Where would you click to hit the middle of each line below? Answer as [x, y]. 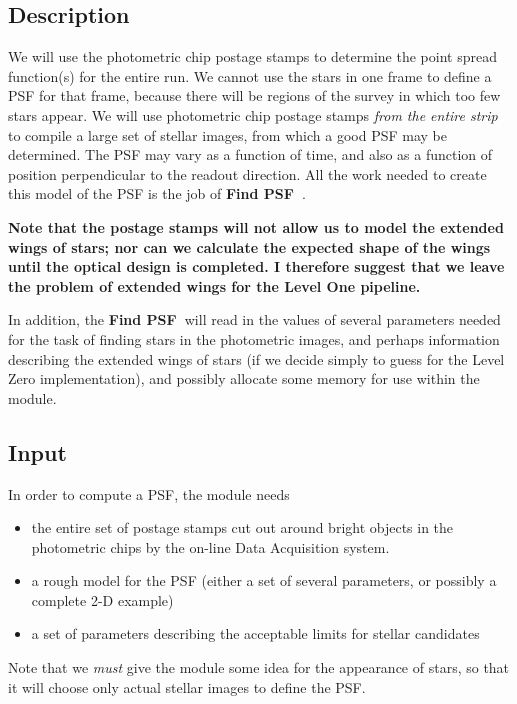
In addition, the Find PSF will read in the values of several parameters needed [254, 319]
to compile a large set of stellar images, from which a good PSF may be [227, 134]
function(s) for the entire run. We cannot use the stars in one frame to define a [250, 75]
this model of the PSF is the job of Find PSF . [157, 193]
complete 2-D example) [102, 599]
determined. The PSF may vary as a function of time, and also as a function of [250, 154]
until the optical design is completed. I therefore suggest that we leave [256, 266]
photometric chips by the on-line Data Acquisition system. [210, 546]
